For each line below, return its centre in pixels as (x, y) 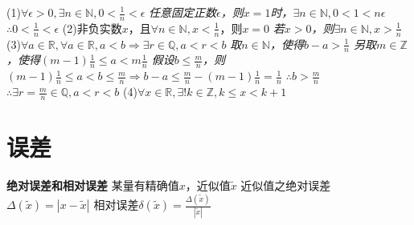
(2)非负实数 (92, 28)
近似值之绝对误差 (286, 185)
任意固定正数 (183, 12)
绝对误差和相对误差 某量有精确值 (93, 185)
